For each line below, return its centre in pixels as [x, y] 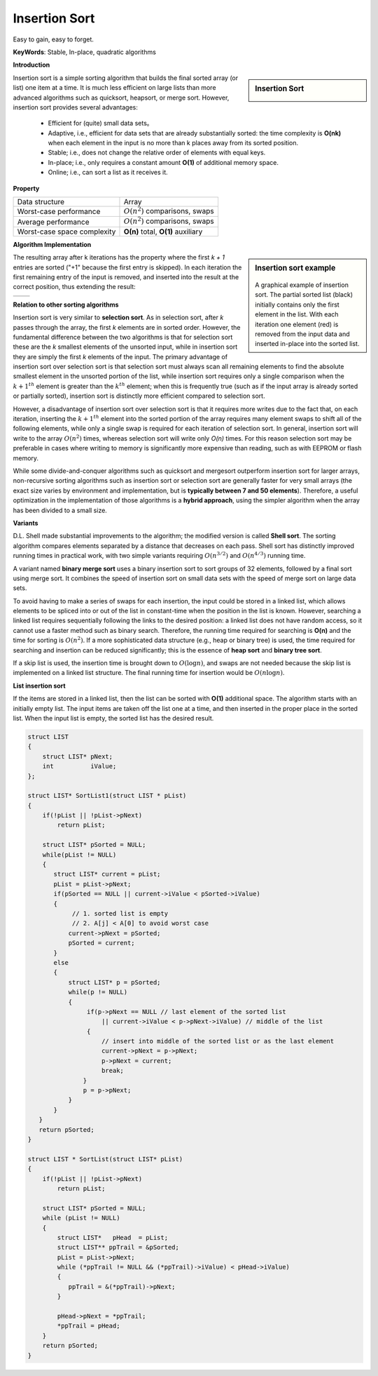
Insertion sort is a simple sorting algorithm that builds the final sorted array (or [126, 78]
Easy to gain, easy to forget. [54, 39]
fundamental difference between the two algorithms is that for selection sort [123, 337]
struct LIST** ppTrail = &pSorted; [118, 1248]
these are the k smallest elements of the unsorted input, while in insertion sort [125, 347]
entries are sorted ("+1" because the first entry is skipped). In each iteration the [127, 267]
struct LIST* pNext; [78, 756]
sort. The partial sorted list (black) [304, 295]
